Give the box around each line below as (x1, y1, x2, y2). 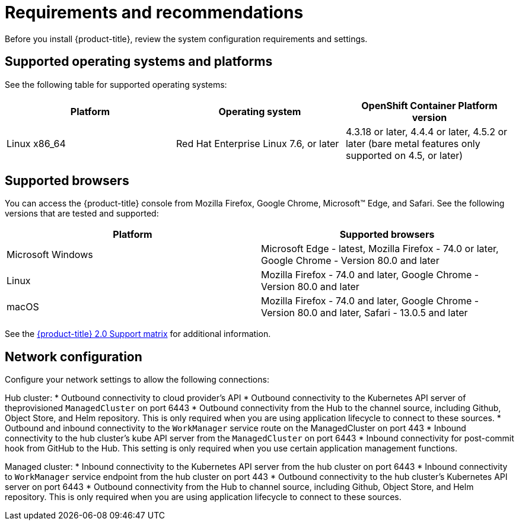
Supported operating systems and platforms (5, 54, 273, 69)
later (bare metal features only (345, 137, 480, 149)
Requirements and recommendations (5, 2, 304, 23)
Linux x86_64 (7, 137, 66, 149)
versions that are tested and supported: (5, 208, 159, 219)
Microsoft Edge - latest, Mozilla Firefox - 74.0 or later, (261, 243, 499, 255)
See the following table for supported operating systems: (5, 79, 227, 90)
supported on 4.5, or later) (345, 149, 463, 161)
